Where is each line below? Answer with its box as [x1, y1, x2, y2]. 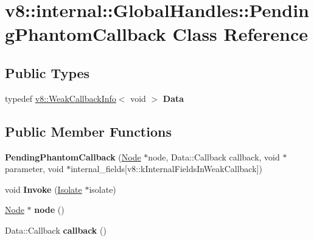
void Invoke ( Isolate [5, 182, 82, 195]
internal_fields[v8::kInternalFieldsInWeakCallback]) [71, 162, 262, 175]
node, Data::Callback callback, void [148, 150, 280, 163]
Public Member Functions [5, 121, 172, 140]
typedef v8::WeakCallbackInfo [5, 92, 116, 104]
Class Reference [172, 21, 309, 46]
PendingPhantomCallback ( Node [5, 150, 141, 163]
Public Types [5, 63, 90, 82]
